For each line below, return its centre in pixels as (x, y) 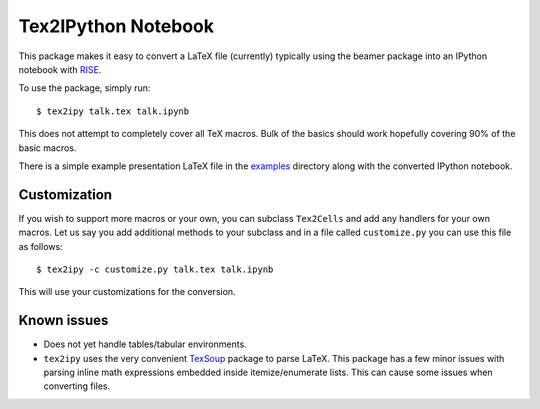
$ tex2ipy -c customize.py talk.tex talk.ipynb (155, 269)
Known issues (63, 320)
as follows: (41, 246)
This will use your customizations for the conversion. (127, 292)
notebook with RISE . (60, 69)
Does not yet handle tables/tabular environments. (145, 344)
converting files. (77, 386)
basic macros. (47, 147)
